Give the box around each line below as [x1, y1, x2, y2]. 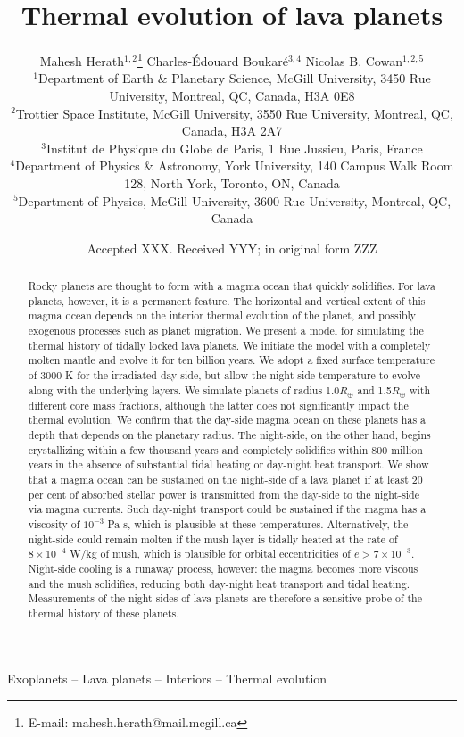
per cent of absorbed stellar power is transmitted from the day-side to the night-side [28, 486, 420, 501]
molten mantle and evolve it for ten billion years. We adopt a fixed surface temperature [28, 352, 435, 368]
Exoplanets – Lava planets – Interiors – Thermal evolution [7, 669, 327, 688]
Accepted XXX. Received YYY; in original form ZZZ [87, 238, 377, 257]
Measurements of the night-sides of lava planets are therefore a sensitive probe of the [28, 591, 422, 606]
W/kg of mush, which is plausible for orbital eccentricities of [70, 546, 351, 561]
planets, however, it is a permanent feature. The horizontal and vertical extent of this [28, 293, 426, 308]
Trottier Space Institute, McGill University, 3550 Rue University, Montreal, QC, [15, 104, 453, 122]
